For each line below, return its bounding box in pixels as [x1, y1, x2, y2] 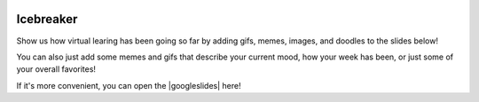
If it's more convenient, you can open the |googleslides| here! [16, 80, 241, 90]
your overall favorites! [16, 64, 97, 75]
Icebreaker [16, 12, 78, 27]
